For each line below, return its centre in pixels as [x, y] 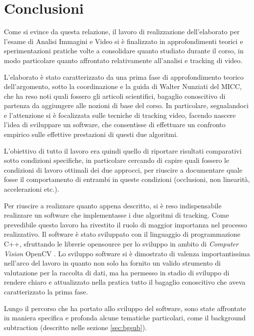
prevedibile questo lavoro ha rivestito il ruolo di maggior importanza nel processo [126, 224]
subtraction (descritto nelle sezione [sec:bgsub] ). [76, 327]
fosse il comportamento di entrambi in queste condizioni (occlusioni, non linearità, [127, 179]
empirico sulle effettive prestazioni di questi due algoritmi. [91, 134]
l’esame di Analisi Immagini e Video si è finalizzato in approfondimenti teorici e [124, 41]
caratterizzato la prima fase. [46, 291]
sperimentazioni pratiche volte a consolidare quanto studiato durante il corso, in [124, 51]
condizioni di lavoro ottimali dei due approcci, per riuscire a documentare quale [123, 169]
